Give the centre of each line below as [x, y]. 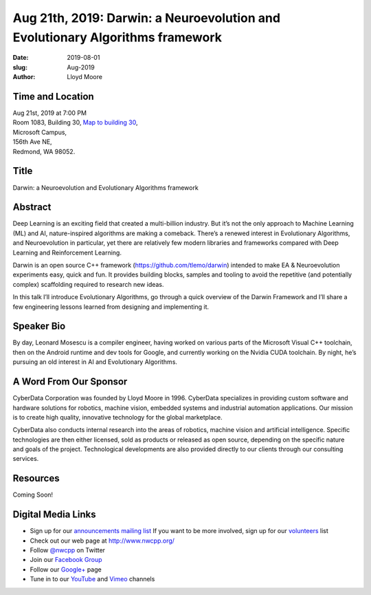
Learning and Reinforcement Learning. [67, 252]
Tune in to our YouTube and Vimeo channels [92, 579]
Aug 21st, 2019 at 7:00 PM [50, 113]
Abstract [32, 207]
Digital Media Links [54, 515]
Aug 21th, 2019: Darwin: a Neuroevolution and [147, 18]
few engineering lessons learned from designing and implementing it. [111, 307]
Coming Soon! [33, 495]
